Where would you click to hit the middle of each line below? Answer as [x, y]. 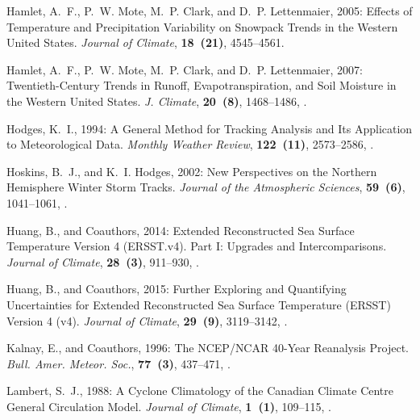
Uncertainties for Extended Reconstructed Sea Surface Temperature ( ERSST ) [199, 304]
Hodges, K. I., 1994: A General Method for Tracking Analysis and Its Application [210, 128]
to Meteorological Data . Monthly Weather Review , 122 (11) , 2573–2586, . [190, 144]
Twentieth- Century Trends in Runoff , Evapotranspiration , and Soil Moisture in [202, 85]
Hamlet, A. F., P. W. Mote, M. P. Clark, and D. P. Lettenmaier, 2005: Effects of [210, 10]
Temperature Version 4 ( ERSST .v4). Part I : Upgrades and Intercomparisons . [197, 246]
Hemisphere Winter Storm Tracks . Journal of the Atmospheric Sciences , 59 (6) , [206, 187]
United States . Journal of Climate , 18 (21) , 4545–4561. [146, 42]
